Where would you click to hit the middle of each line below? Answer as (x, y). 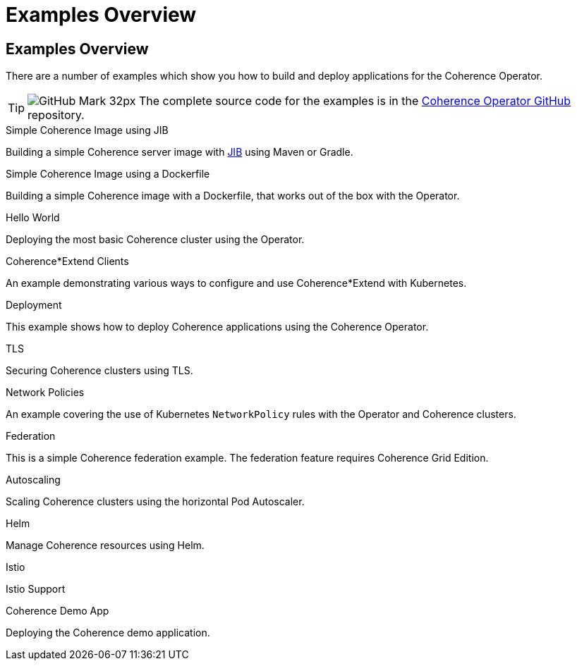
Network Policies (45, 393)
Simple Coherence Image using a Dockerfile (108, 174)
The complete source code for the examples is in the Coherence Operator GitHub (355, 101)
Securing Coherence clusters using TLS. (99, 371)
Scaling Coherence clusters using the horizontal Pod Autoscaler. (155, 502)
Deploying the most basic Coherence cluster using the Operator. (155, 240)
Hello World (33, 218)
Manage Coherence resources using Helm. (105, 545)
